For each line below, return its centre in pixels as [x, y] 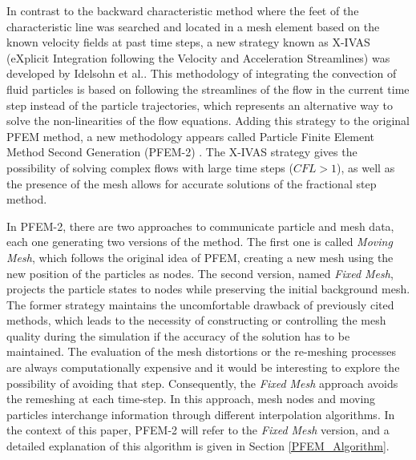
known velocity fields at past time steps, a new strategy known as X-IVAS [188, 42]
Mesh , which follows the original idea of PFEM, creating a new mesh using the [200, 257]
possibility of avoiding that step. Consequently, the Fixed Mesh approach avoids [202, 383]
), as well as [366, 167]
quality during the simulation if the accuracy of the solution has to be [178, 335]
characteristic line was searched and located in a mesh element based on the [193, 26]
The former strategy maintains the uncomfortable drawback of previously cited [200, 304]
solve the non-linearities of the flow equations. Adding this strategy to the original [208, 121]
